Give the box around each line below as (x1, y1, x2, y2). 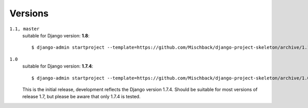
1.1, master (9, 26, 40, 32)
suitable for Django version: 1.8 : (22, 32, 90, 38)
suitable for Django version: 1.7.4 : (22, 63, 93, 69)
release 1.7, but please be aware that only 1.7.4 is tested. (22, 94, 141, 100)
